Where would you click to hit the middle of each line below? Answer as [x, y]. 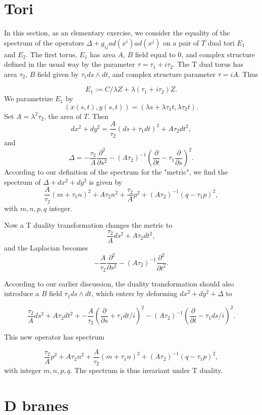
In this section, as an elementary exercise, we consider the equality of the [117, 33]
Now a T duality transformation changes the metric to [88, 225]
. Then [98, 116]
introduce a [22, 293]
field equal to [155, 54]
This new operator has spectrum [54, 337]
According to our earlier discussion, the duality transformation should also [119, 283]
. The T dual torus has [208, 64]
